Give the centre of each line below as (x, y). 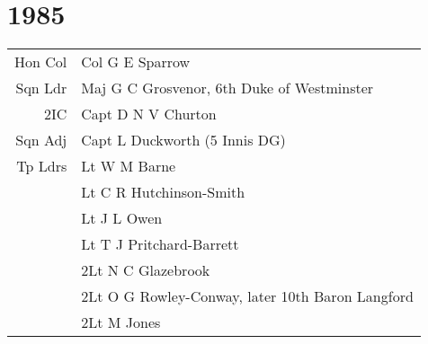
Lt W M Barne (129, 166)
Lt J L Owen (122, 218)
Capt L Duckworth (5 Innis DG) (183, 140)
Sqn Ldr (41, 88)
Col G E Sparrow (136, 62)
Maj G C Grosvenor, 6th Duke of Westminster (227, 88)
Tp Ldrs (42, 166)
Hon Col (41, 62)
